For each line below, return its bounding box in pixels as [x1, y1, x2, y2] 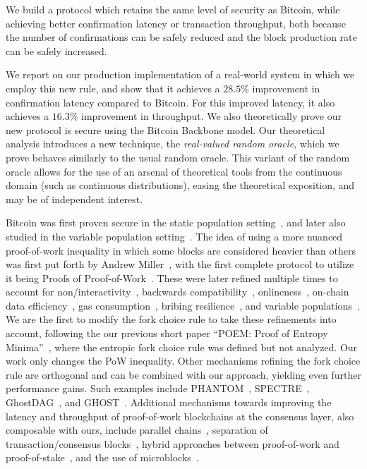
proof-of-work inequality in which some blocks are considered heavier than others [6, 243, 356, 257]
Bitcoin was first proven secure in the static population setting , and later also [6, 215, 346, 230]
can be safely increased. [6, 43, 107, 58]
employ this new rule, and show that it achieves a [6, 80, 220, 95]
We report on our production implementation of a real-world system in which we [6, 67, 355, 82]
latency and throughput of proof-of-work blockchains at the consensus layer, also [6, 408, 354, 423]
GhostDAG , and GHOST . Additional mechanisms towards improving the [6, 395, 332, 410]
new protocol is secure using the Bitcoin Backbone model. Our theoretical [6, 122, 325, 137]
